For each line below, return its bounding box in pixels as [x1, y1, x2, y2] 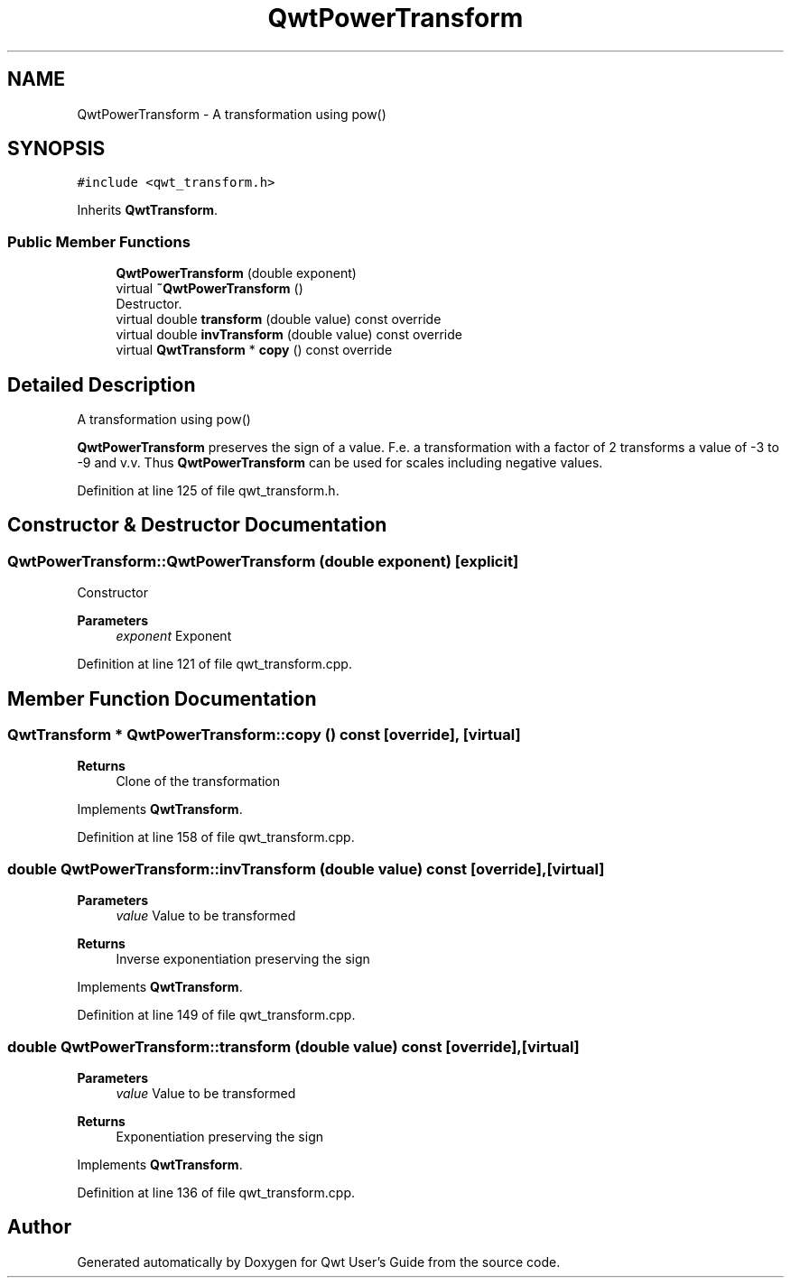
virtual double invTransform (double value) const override [116, 327, 462, 343]
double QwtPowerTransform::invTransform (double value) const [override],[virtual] [7, 859, 605, 878]
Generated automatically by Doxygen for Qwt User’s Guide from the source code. [77, 1253, 561, 1270]
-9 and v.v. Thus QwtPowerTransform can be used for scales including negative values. [77, 455, 603, 471]
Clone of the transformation [116, 773, 281, 790]
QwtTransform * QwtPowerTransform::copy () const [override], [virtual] [7, 726, 521, 744]
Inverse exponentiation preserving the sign [116, 951, 370, 967]
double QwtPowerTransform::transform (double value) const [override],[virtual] [7, 1037, 580, 1056]
